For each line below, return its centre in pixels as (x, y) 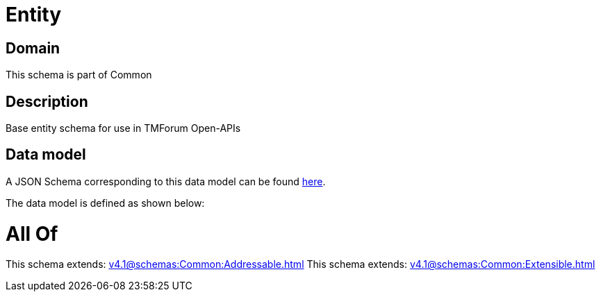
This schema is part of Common (79, 75)
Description (47, 101)
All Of (32, 234)
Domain (33, 48)
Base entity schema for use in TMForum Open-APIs (123, 128)
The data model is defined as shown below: (105, 203)
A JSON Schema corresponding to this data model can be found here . (166, 181)
